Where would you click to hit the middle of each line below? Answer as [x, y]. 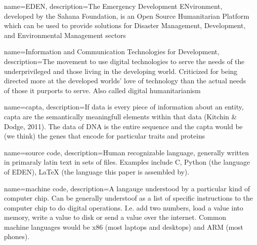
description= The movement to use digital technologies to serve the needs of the [124, 61]
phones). [17, 236]
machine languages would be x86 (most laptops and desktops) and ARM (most [124, 227]
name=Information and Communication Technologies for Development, [112, 52]
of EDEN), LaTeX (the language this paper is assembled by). [97, 171]
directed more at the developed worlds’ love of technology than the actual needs [125, 81]
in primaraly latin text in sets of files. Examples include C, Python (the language [127, 162]
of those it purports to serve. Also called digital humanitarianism [103, 90]
